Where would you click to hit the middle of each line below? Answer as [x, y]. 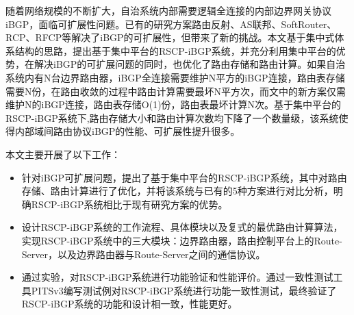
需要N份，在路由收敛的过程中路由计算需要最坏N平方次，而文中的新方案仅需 [176, 91]
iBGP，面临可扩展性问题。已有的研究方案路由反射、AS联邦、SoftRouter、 [171, 24]
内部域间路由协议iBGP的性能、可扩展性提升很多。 [127, 131]
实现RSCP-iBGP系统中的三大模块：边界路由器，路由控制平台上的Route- [182, 240]
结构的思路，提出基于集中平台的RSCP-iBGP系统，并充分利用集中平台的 [175, 50]
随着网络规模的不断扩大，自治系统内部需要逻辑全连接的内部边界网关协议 [168, 10]
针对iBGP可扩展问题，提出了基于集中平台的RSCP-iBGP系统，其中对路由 [184, 177]
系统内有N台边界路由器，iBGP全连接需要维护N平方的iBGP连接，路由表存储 [175, 77]
